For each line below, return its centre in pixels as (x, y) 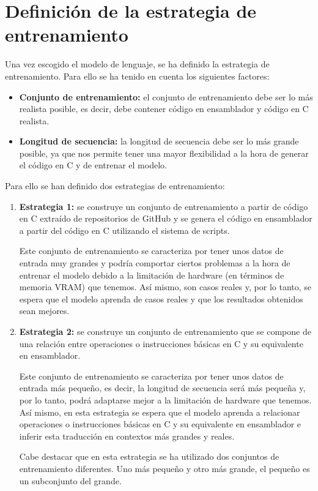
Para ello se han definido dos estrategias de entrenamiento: (115, 186)
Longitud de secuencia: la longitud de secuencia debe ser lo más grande (159, 141)
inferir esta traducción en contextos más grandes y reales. (127, 436)
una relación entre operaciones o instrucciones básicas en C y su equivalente (161, 343)
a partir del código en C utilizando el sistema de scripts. (124, 230)
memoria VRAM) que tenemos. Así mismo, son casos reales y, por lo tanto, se (165, 287)
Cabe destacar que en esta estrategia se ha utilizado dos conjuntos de (149, 456)
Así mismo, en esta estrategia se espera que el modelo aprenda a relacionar (160, 412)
